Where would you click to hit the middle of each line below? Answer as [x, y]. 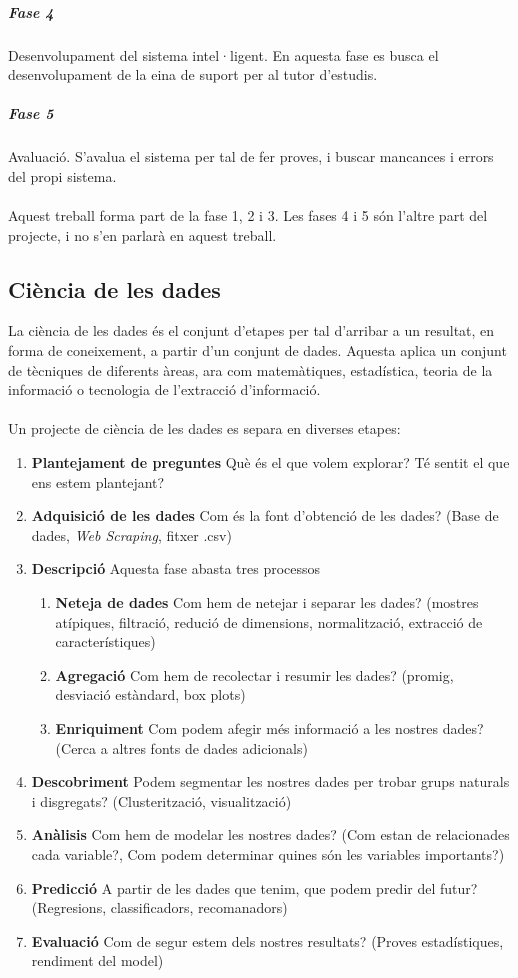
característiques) [105, 641]
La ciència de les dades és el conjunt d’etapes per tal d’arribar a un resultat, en [251, 330]
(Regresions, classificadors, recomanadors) [159, 907]
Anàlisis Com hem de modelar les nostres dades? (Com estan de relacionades [270, 834]
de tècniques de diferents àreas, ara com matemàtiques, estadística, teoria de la [250, 369]
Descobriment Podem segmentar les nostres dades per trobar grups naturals [270, 781]
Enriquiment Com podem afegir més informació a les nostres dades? [269, 727]
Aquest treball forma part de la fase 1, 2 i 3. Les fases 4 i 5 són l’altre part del [248, 215]
